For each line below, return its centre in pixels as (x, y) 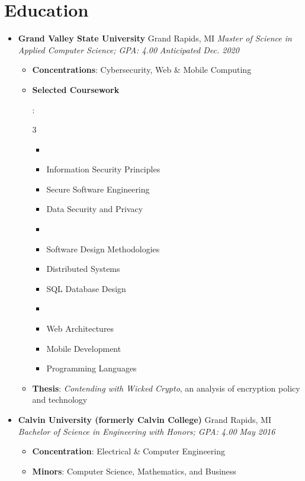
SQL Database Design (86, 288)
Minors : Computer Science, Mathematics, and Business (134, 471)
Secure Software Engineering (98, 189)
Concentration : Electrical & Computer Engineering (129, 451)
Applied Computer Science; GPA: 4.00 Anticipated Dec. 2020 (129, 49)
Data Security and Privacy (95, 209)
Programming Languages (91, 368)
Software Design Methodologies (103, 248)
